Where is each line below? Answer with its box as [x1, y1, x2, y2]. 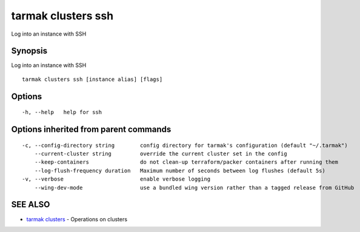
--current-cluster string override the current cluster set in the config [34, 150, 287, 157]
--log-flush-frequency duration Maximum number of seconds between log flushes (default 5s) [34, 167, 325, 174]
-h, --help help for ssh [22, 109, 102, 116]
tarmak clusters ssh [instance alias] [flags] [22, 76, 163, 83]
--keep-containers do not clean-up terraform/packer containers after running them [34, 159, 339, 166]
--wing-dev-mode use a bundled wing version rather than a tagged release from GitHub [34, 184, 355, 191]
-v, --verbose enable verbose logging [22, 176, 211, 182]
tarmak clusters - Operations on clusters [26, 215, 127, 223]
